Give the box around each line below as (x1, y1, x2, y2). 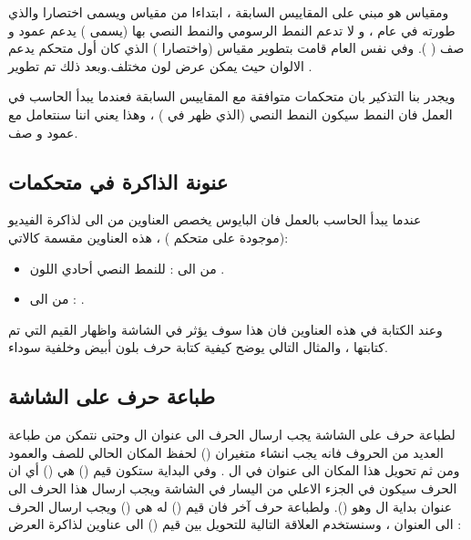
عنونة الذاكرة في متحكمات (8, 167, 229, 195)
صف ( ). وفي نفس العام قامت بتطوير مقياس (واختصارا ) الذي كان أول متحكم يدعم (8, 38, 465, 57)
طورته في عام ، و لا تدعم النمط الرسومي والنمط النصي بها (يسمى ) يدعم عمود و (8, 20, 456, 39)
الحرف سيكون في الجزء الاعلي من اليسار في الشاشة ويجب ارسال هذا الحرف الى (8, 478, 457, 497)
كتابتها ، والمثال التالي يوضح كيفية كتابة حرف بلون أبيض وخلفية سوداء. (8, 337, 388, 357)
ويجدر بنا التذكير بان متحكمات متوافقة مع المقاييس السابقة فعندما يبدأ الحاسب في (8, 87, 456, 106)
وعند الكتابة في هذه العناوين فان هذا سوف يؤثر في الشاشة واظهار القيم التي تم (8, 319, 443, 338)
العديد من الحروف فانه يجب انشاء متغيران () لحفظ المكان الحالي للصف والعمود (8, 442, 444, 462)
